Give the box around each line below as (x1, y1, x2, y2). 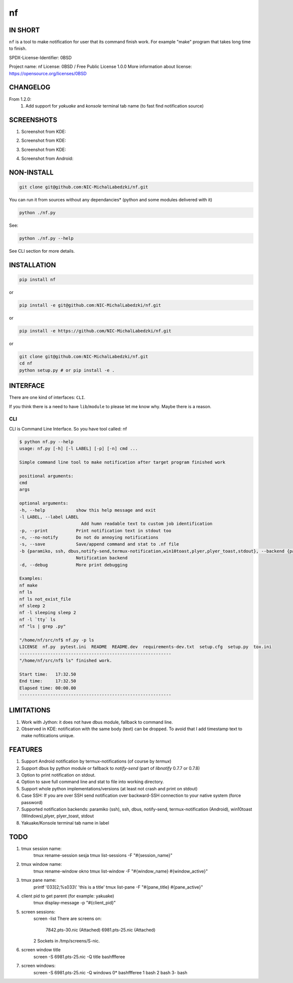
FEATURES (9, 745, 42, 754)
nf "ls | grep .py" (19, 624, 66, 629)
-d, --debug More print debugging (19, 562, 128, 568)
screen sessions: (21, 909, 56, 915)
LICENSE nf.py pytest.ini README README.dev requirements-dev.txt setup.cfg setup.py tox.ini (19, 644, 272, 650)
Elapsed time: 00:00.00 (19, 685, 77, 691)
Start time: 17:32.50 (19, 671, 77, 677)
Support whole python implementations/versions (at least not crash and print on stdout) (21, 786, 198, 791)
